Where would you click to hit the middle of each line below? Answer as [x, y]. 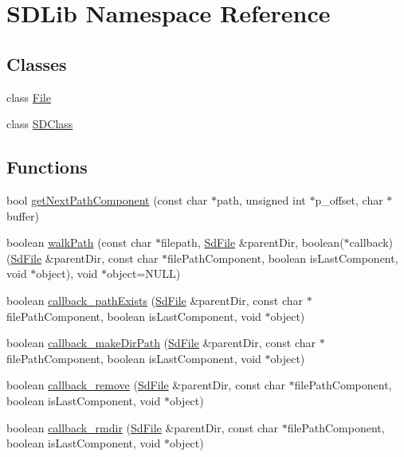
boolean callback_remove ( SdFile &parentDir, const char [146, 385]
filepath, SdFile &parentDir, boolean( [253, 242]
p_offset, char [349, 199]
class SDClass [40, 124]
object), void [67, 273]
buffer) [23, 215]
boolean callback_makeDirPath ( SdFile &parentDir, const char [161, 343]
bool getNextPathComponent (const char [107, 199]
